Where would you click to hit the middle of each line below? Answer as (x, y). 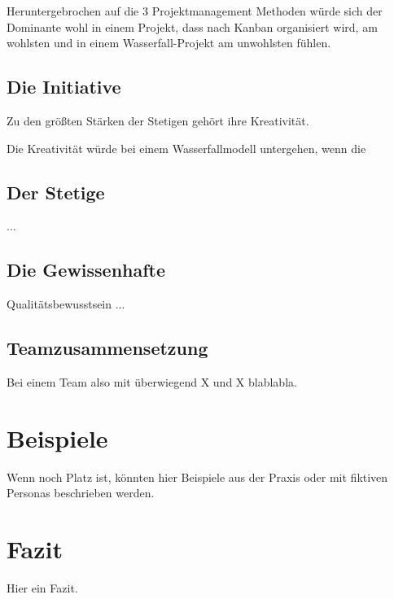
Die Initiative (64, 87)
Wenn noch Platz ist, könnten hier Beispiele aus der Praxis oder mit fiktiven (197, 477)
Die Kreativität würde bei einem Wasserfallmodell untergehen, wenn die (186, 148)
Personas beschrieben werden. (81, 493)
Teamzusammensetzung (107, 348)
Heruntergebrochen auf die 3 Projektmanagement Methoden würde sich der (195, 11)
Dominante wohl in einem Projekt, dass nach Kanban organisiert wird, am (192, 26)
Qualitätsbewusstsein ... (66, 304)
